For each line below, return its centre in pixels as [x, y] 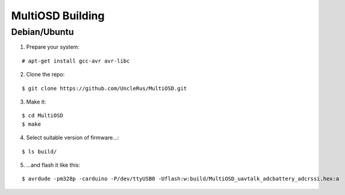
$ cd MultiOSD [42, 116]
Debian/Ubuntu [42, 32]
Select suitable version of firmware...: [73, 138]
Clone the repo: [45, 75]
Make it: [36, 102]
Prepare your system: [53, 47]
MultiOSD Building [58, 16]
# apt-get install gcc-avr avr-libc [76, 61]
